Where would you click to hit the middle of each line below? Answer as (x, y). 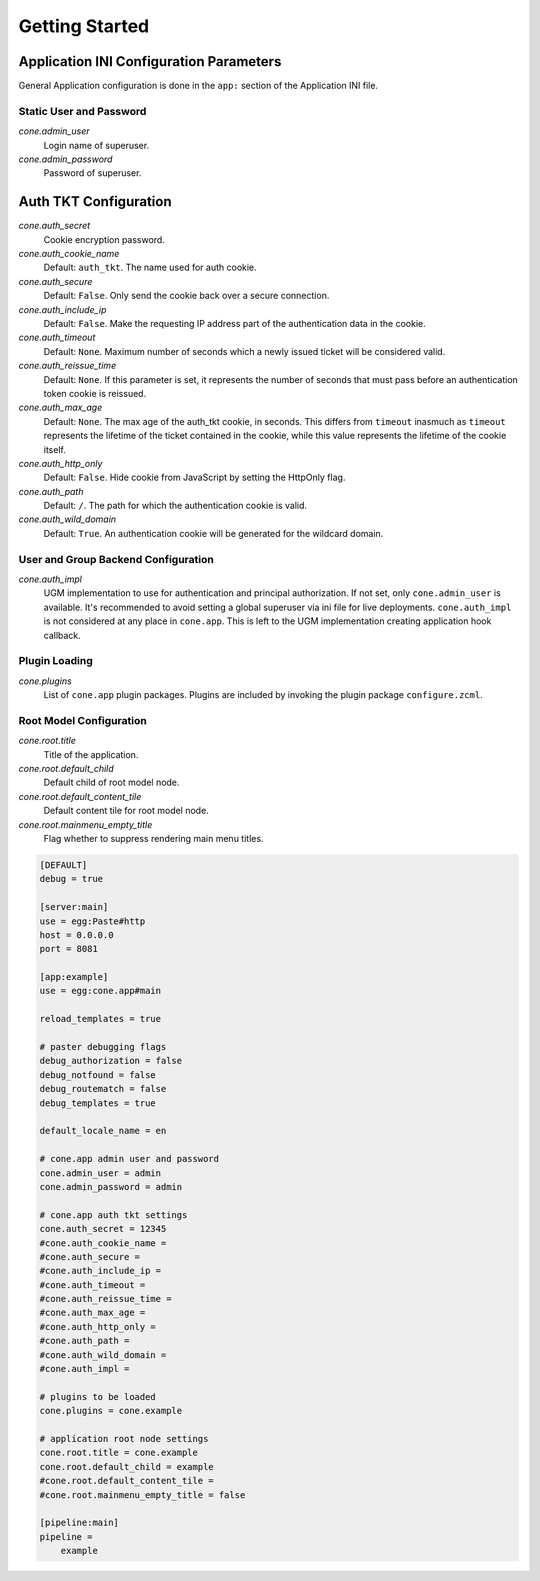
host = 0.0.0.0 (76, 934)
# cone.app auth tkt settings (113, 1214)
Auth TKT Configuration (95, 201)
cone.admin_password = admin (111, 1186)
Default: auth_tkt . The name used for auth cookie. (150, 267)
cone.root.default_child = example (126, 1466)
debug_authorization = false (111, 1061)
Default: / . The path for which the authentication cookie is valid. (175, 506)
